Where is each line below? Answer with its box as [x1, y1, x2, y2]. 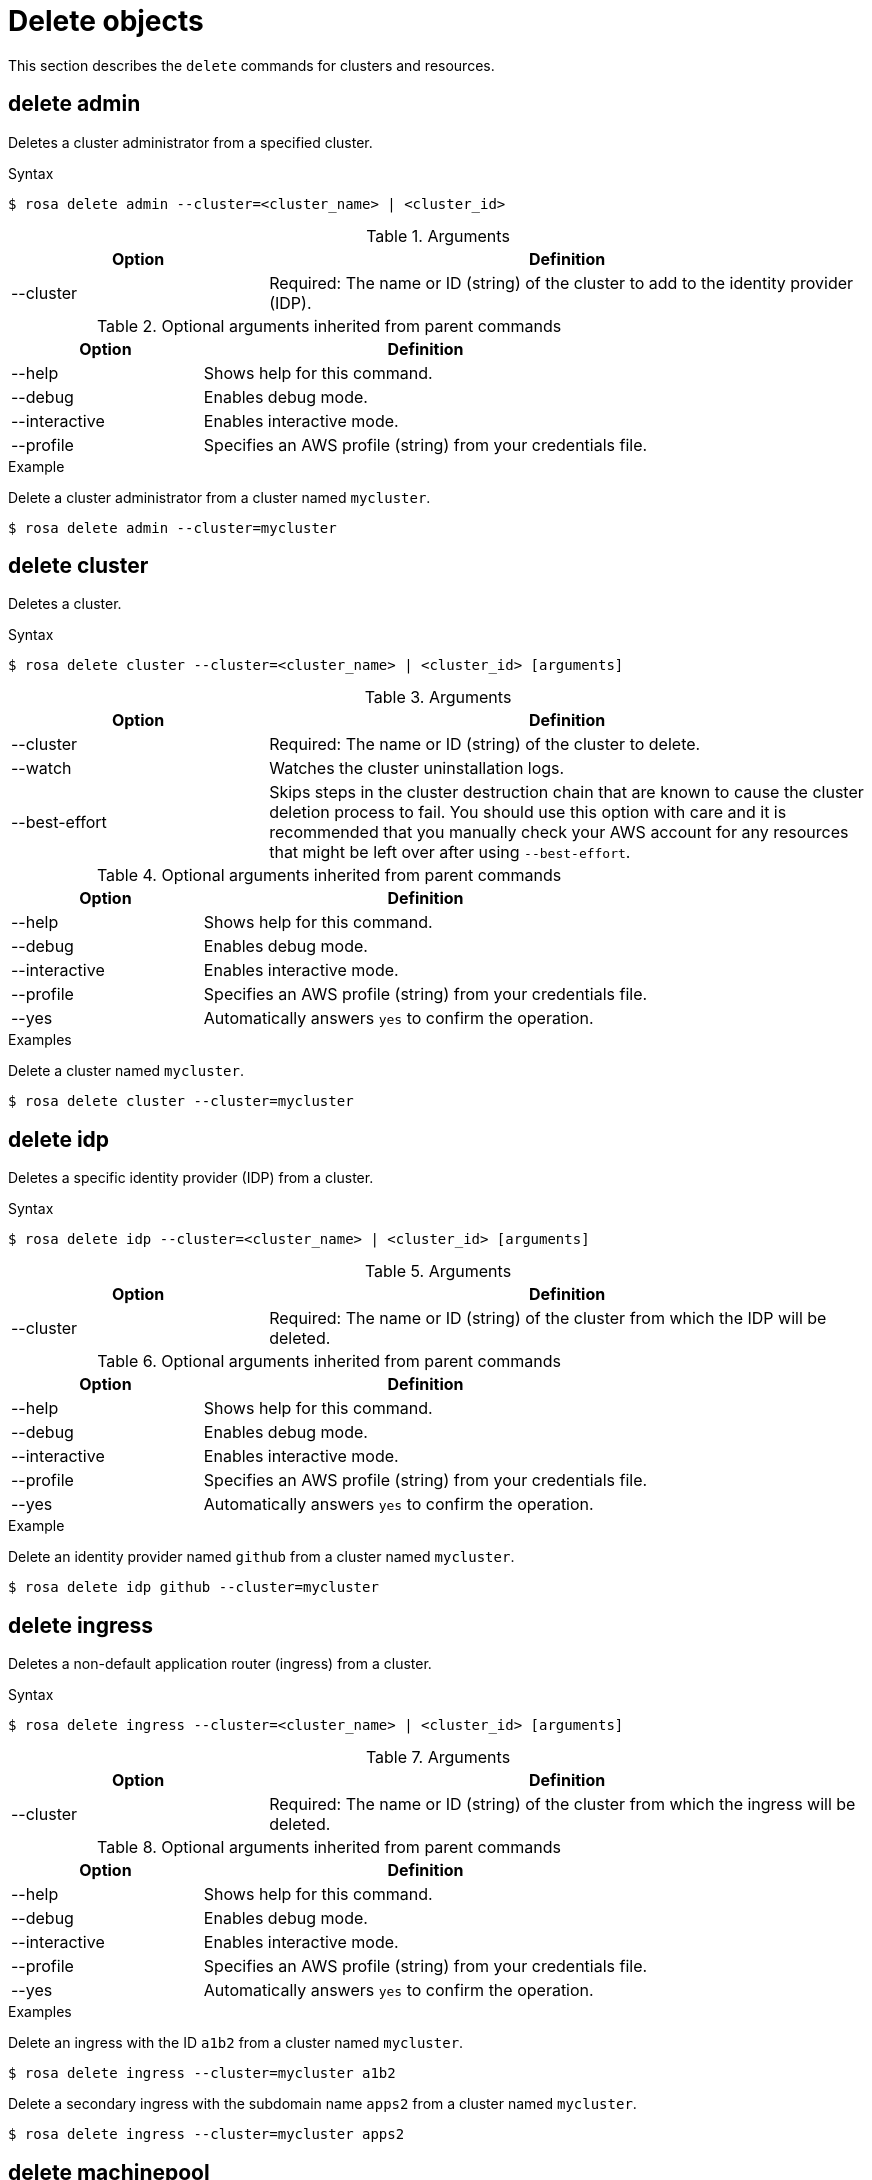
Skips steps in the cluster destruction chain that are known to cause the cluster [269, 782, 864, 803]
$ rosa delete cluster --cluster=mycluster [8, 1093, 354, 1110]
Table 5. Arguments [364, 1261, 512, 1282]
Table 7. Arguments [365, 1747, 511, 1768]
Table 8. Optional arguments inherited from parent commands [97, 1837, 562, 1858]
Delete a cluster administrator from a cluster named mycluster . [8, 488, 431, 506]
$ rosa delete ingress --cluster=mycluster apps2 [8, 2126, 405, 2143]
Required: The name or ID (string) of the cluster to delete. [269, 734, 701, 755]
